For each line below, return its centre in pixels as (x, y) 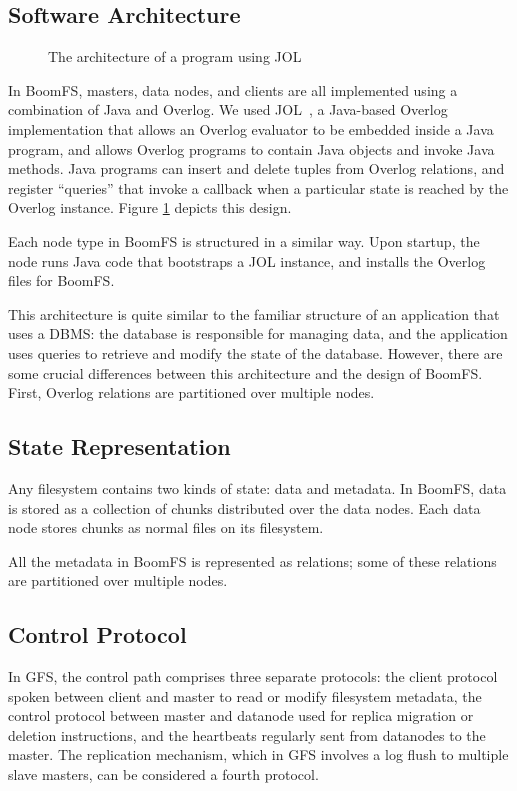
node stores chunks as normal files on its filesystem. (166, 527)
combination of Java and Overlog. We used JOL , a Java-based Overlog (228, 109)
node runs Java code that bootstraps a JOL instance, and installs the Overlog (247, 260)
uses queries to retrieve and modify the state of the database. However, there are (255, 352)
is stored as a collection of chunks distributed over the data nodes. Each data (244, 507)
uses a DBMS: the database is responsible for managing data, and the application (258, 333)
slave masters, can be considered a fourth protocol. (163, 774)
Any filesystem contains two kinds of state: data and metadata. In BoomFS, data (257, 487)
